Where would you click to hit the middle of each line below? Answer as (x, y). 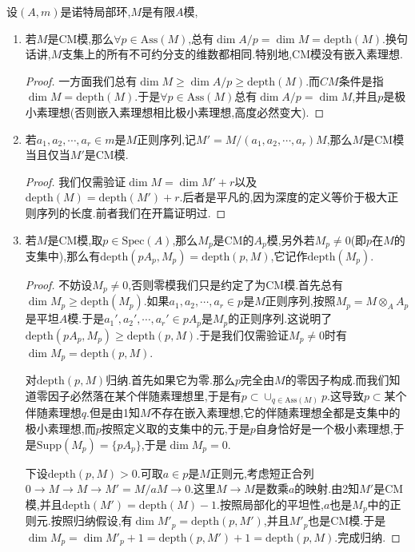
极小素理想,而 (60, 429)
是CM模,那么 (81, 38)
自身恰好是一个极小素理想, (324, 429)
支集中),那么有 (63, 255)
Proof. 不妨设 (59, 284)
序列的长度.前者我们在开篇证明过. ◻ (131, 212)
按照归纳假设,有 (92, 520)
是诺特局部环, (96, 11)
